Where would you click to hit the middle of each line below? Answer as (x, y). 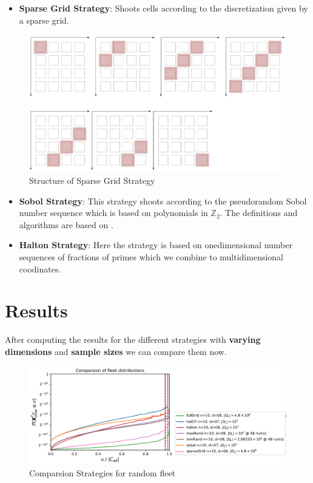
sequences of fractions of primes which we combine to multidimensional (151, 257)
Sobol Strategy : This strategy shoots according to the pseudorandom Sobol (163, 201)
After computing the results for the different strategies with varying (133, 339)
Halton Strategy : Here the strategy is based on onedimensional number (156, 245)
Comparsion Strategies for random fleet (103, 472)
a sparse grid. (44, 20)
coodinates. (40, 269)
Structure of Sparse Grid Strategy (92, 181)
